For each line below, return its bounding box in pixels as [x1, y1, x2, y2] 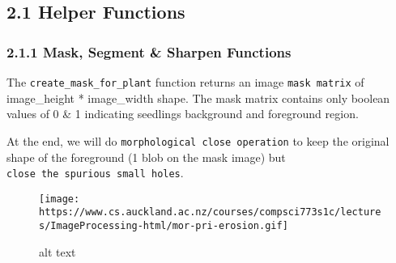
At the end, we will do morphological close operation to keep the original [6, 132, 390, 149]
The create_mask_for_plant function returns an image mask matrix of [6, 74, 364, 90]
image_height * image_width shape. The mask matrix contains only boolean [6, 89, 390, 106]
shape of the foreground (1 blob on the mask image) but [6, 148, 286, 165]
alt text [39, 243, 76, 260]
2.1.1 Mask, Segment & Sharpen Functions [6, 41, 292, 62]
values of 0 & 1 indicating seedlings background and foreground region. [6, 105, 359, 122]
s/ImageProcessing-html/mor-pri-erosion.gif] [39, 220, 288, 232]
